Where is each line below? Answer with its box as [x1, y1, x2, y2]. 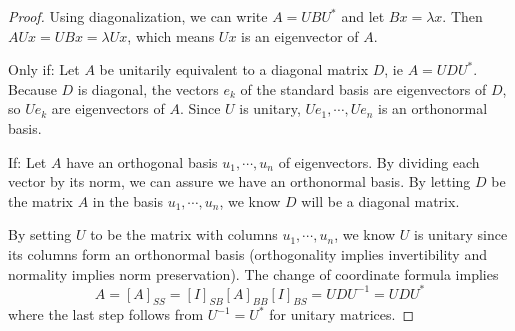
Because [8, 78, 57, 99]
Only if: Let [8, 59, 80, 80]
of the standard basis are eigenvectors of [240, 78, 487, 99]
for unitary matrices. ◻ [269, 304, 415, 325]
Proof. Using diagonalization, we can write [8, 6, 268, 26]
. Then [442, 6, 483, 26]
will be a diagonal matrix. [301, 190, 460, 211]
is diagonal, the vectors [77, 78, 219, 99]
